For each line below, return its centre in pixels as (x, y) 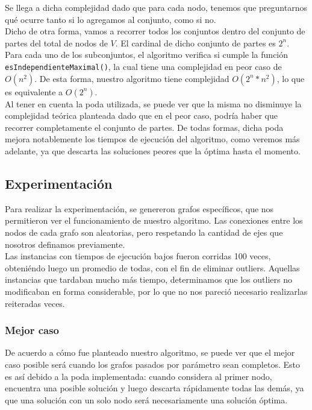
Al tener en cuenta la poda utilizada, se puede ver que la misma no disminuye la (153, 103)
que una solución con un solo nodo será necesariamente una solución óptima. (146, 399)
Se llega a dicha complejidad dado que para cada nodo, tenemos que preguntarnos (156, 7)
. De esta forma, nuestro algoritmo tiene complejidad (132, 78)
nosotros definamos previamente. (65, 244)
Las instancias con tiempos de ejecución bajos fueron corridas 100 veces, (138, 256)
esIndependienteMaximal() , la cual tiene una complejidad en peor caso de (143, 66)
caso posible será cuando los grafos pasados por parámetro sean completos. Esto (152, 364)
